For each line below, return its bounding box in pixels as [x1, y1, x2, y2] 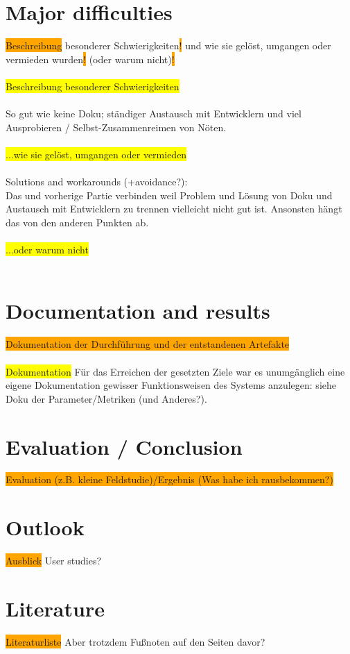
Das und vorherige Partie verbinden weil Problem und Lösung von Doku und [6, 187, 333, 202]
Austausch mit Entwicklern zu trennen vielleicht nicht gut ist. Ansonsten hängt [6, 201, 342, 216]
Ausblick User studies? [6, 553, 102, 568]
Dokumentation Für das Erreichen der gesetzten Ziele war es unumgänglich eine [6, 364, 345, 378]
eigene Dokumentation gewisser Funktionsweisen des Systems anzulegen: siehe [6, 378, 336, 392]
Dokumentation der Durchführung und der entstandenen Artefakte [6, 337, 290, 351]
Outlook [6, 513, 85, 542]
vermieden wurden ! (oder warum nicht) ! [6, 51, 175, 66]
